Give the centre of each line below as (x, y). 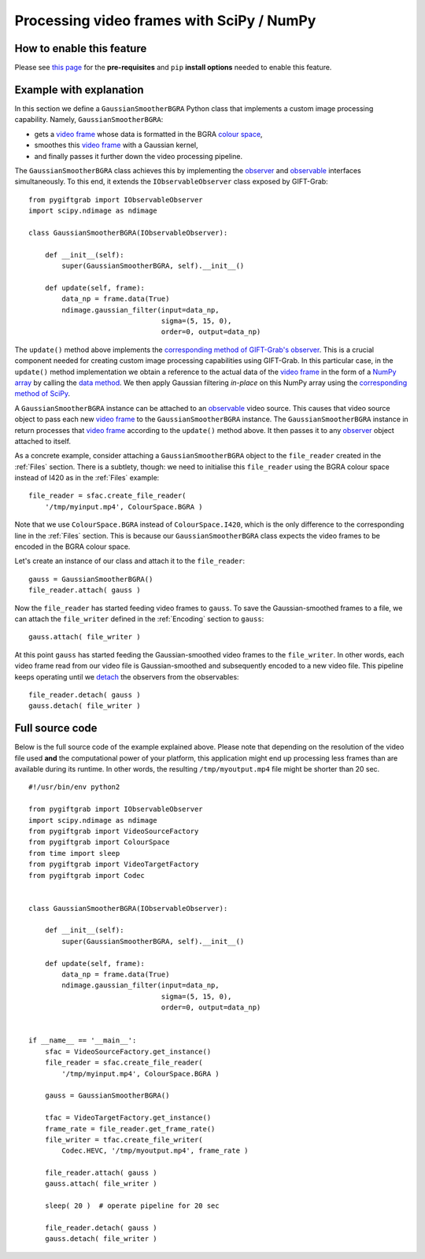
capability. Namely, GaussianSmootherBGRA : (89, 120)
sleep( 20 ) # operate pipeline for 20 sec (132, 1206)
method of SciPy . (42, 394)
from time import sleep (74, 853)
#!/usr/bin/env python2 (74, 787)
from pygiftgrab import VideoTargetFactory (114, 865)
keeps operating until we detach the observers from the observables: (127, 676)
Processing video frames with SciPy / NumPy (165, 20)
